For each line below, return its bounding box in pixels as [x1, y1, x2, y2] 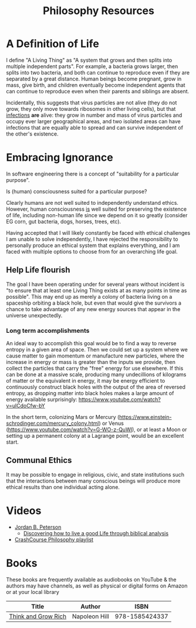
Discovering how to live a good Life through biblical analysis [23, 529, 169, 536]
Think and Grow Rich [9, 612, 66, 620]
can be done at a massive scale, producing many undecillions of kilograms [6, 371, 187, 378]
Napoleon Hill [72, 612, 110, 620]
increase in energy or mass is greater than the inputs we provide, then [6, 358, 176, 365]
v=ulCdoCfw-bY [6, 402, 45, 409]
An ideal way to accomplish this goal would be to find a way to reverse [6, 339, 177, 347]
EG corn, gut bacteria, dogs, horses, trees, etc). [6, 218, 121, 225]
